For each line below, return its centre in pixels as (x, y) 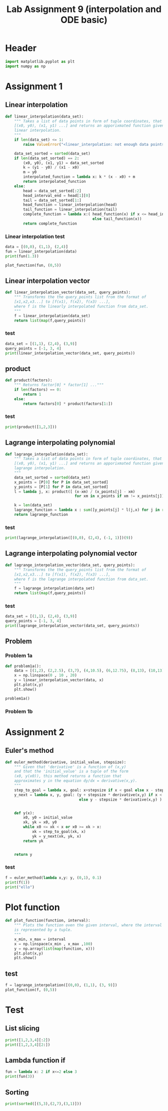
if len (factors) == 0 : (38, 390)
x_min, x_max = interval (40, 939)
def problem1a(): (23, 666)
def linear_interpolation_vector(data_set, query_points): (68, 292)
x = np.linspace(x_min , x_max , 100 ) (53, 944)
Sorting (17, 1092)
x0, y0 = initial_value (48, 818)
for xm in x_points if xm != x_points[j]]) (120, 496)
